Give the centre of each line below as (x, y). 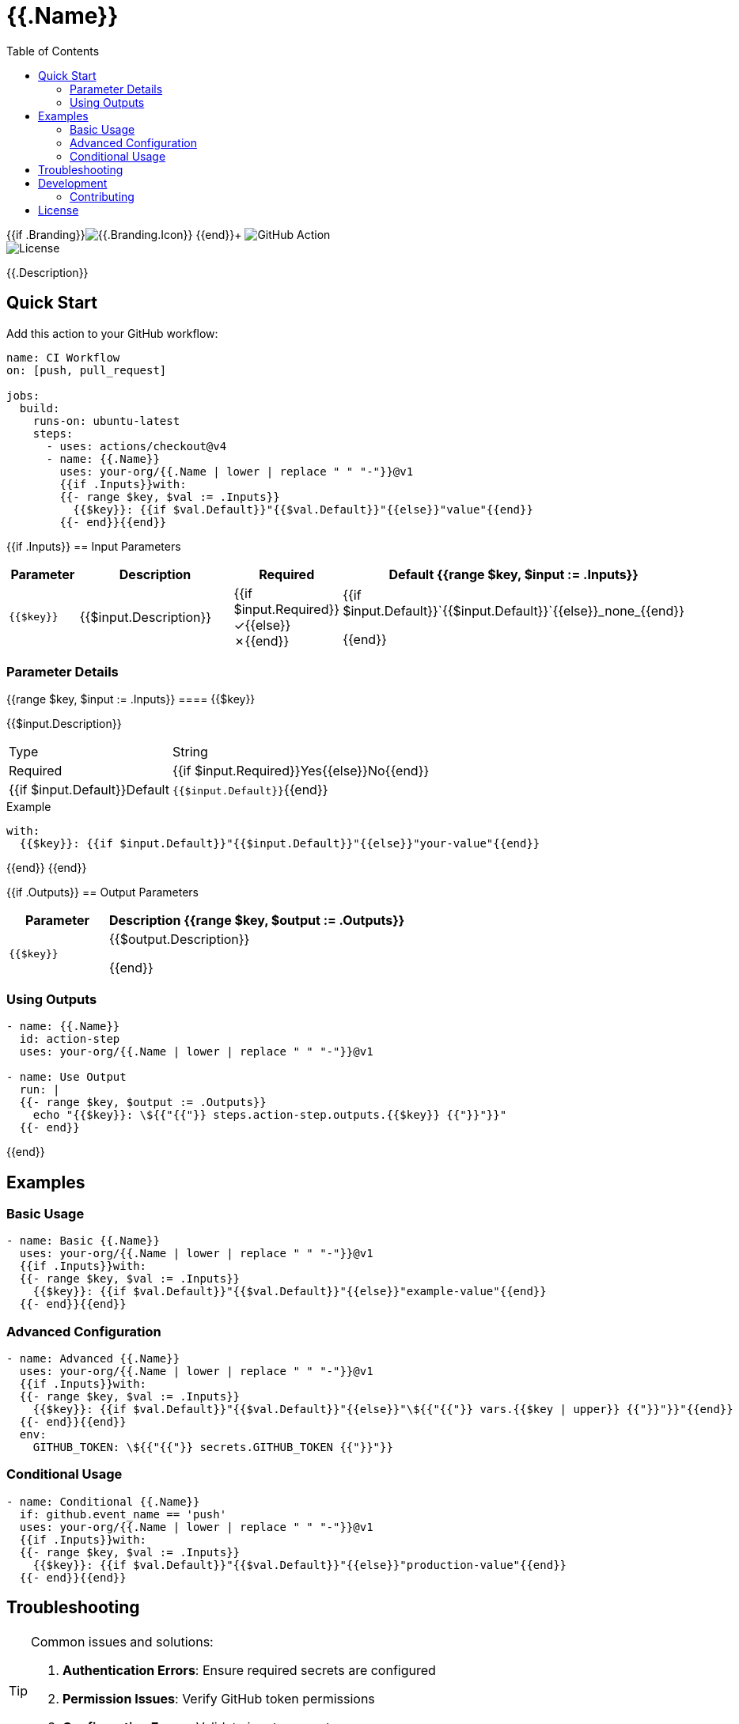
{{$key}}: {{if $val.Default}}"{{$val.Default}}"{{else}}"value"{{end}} (303, 509)
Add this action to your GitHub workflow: (112, 333)
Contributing (102, 196)
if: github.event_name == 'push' (123, 1514)
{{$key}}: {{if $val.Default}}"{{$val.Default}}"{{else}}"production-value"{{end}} (300, 1565)
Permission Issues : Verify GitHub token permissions (219, 1698)
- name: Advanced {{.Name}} (93, 1359)
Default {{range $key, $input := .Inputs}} (514, 574)
